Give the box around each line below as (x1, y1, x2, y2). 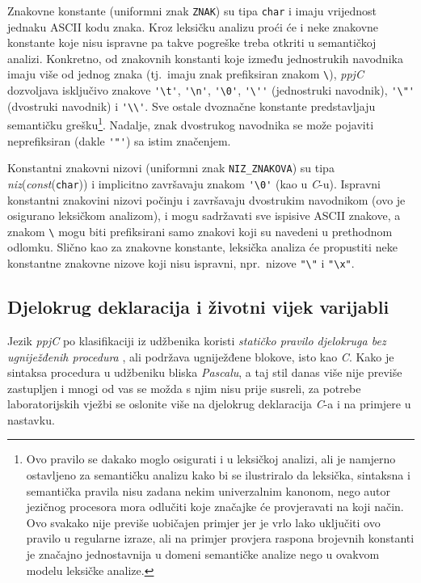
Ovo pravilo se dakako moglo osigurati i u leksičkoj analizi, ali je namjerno (26, 450, 396, 467)
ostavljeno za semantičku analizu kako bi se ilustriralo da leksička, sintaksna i (26, 467, 410, 484)
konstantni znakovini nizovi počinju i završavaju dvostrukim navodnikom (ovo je (7, 191, 406, 208)
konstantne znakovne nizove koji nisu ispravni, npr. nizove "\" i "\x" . (7, 255, 355, 272)
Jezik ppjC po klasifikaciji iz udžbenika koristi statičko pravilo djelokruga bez (7, 332, 386, 349)
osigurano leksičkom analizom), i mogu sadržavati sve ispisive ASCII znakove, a (7, 207, 401, 224)
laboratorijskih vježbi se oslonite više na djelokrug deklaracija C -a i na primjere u (7, 395, 411, 412)
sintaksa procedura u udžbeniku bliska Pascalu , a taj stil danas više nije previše (7, 364, 402, 381)
